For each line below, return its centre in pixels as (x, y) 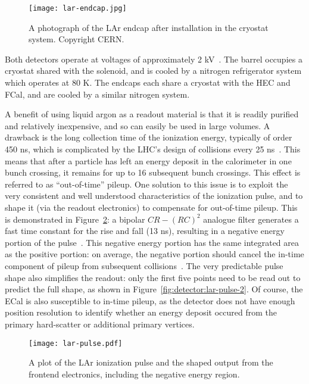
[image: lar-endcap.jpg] (78, 8)
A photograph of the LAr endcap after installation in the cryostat (149, 27)
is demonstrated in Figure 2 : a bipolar (75, 219)
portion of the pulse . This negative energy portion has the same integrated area (152, 242)
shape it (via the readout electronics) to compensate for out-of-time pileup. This (151, 207)
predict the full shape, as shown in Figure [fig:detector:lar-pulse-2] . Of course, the (154, 289)
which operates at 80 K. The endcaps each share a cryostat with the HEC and (148, 82)
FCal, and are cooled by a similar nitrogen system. (97, 94)
